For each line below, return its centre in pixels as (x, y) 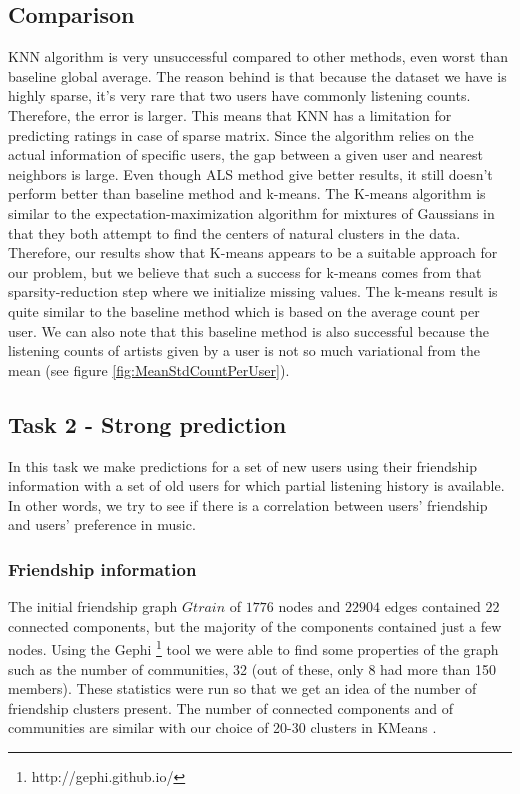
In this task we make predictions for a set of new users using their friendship (243, 465)
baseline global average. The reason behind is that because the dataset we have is (257, 75)
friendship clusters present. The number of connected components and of (231, 707)
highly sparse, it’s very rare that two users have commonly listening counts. (239, 95)
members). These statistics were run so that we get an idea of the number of (242, 688)
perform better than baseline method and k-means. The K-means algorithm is (247, 193)
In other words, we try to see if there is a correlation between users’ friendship (248, 504)
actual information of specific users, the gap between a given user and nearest (245, 154)
